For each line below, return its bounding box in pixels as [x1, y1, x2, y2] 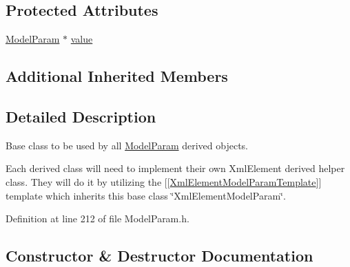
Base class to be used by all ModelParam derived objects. [6, 138, 248, 152]
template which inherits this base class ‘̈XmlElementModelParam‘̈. [6, 188, 286, 202]
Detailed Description [6, 105, 156, 127]
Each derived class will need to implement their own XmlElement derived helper [6, 161, 345, 175]
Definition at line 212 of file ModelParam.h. [6, 211, 189, 226]
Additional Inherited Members [6, 65, 228, 87]
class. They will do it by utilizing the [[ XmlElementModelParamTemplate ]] [6, 174, 322, 189]
